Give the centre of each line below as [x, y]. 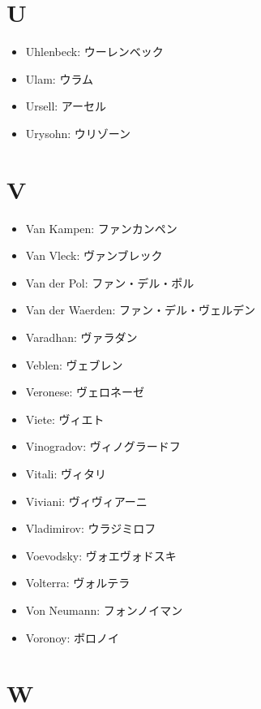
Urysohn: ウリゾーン [78, 133]
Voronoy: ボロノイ [72, 637]
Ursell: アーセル [66, 106]
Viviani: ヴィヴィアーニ [86, 501]
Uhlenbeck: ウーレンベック [94, 52]
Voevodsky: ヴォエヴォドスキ [101, 555]
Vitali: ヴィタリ [66, 473]
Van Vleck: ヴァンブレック [94, 255]
